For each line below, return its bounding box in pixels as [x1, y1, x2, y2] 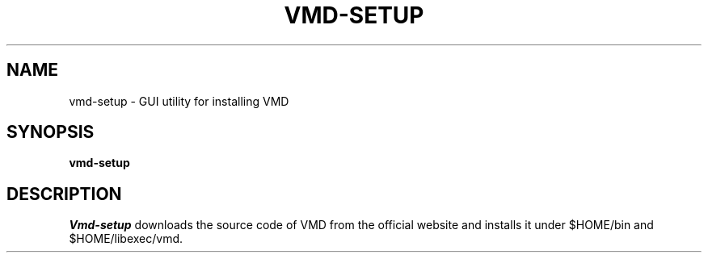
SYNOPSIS [6, 122, 95, 143]
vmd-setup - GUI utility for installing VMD [69, 94, 289, 108]
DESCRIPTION [6, 183, 122, 204]
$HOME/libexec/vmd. [69, 232, 183, 246]
